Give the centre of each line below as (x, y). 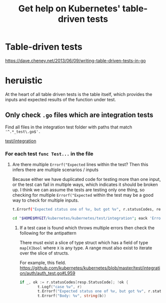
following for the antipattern (48, 233)
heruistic (24, 81)
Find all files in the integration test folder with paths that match (69, 127)
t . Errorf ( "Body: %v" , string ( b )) (72, 296)
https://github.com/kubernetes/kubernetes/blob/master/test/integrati (90, 268)
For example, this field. (43, 262)
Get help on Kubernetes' (69, 9)
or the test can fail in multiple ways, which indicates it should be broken (85, 184)
